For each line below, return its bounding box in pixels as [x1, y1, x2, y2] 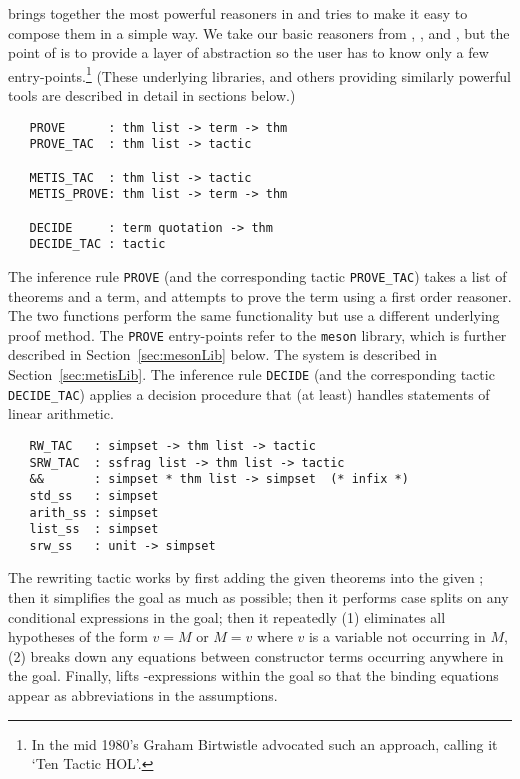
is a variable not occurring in [308, 626, 486, 647]
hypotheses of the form [8, 626, 148, 647]
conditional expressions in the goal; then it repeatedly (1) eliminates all [8, 606, 446, 627]
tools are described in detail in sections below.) [8, 85, 296, 106]
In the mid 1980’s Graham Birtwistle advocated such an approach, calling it [31, 733, 498, 754]
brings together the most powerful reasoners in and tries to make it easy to [8, 3, 468, 23]
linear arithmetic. [8, 403, 114, 424]
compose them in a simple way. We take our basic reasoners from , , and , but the [8, 22, 510, 43]
